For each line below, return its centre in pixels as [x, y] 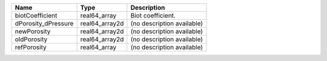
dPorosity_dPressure [44, 23]
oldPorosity [31, 39]
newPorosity [33, 31]
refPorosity [31, 47]
